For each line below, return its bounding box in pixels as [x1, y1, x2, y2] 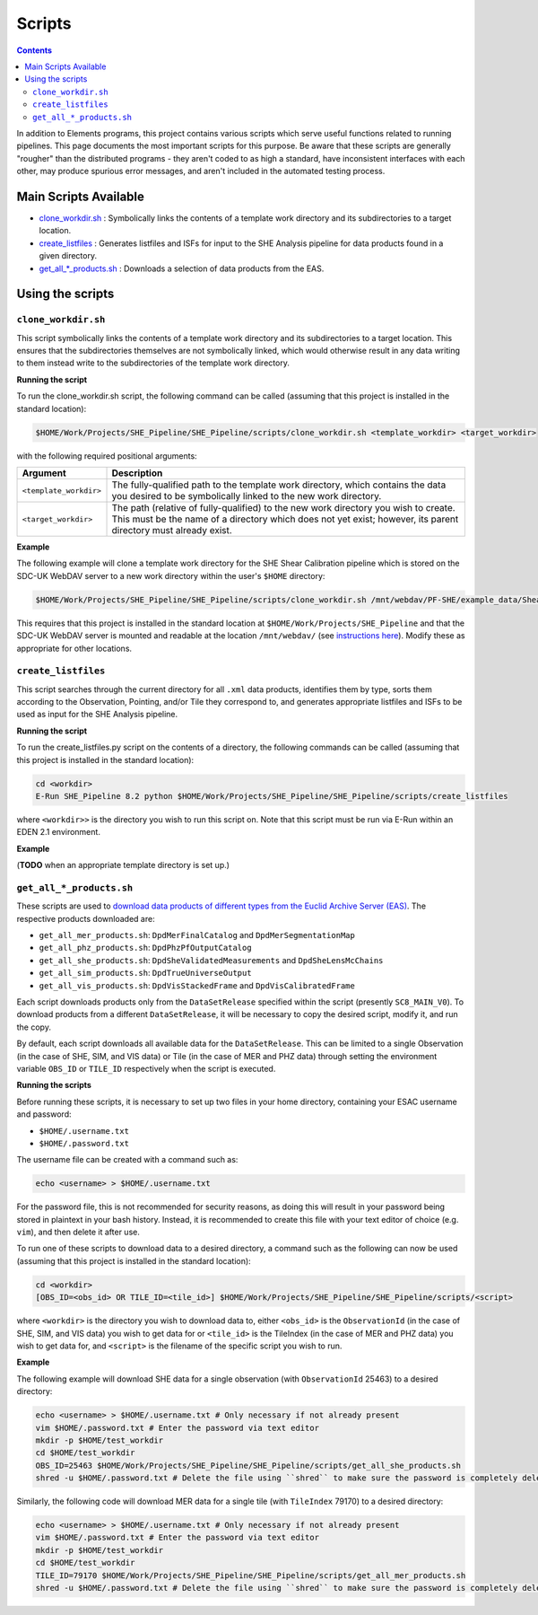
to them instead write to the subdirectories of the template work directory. [16, 357, 291, 368]
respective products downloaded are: [16, 913, 156, 924]
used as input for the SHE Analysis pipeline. [16, 709, 178, 720]
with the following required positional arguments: [16, 450, 197, 461]
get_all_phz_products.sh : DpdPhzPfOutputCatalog [39, 943, 252, 953]
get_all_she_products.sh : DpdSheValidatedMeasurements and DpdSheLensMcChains [39, 954, 384, 965]
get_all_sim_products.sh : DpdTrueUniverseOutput [39, 968, 252, 979]
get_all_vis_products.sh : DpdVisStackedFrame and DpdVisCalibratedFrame [39, 979, 356, 991]
